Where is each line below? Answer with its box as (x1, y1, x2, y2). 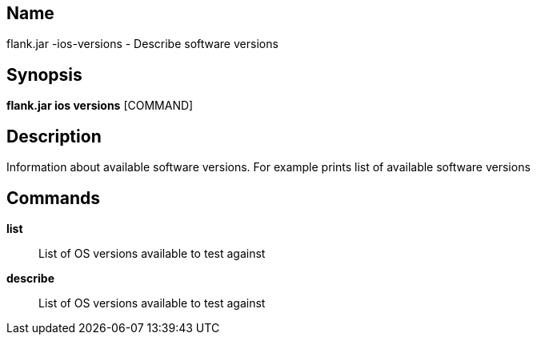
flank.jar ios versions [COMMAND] (6, 98, 194, 113)
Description (6, 126, 102, 146)
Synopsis (6, 64, 82, 85)
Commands (6, 187, 101, 208)
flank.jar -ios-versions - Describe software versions (6, 37, 279, 51)
